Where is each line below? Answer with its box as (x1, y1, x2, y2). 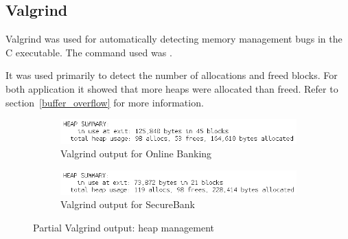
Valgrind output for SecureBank (60, 197, 195, 212)
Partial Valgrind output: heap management (33, 220, 214, 234)
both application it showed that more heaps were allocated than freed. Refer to (5, 81, 338, 95)
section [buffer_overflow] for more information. (5, 95, 204, 109)
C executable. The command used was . (5, 45, 172, 59)
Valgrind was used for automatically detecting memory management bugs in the (5, 32, 343, 46)
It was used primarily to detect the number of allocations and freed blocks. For (5, 68, 338, 82)
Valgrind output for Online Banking (60, 146, 212, 161)
